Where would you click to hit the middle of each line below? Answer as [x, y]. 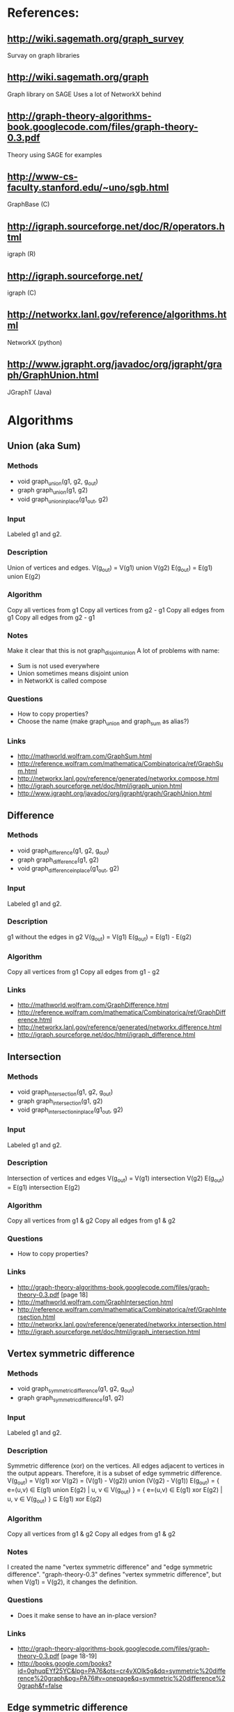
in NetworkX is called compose [62, 680]
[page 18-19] [79, 1656]
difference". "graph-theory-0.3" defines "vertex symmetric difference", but [114, 1574]
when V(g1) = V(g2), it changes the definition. [72, 1582]
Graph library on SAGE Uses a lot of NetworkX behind [84, 94]
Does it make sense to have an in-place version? [87, 1615]
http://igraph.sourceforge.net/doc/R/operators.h [116, 226]
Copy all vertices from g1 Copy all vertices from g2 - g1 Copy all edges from [116, 610]
